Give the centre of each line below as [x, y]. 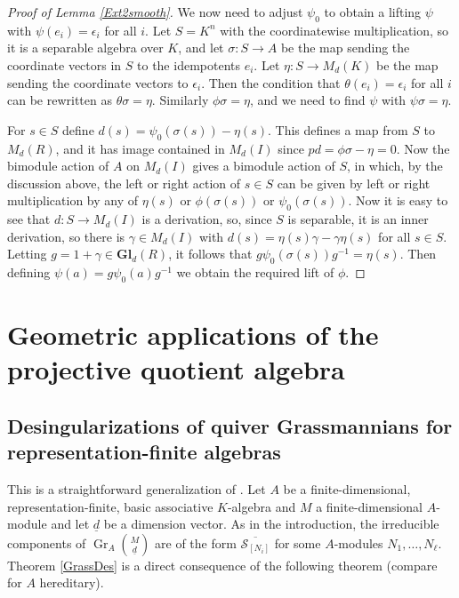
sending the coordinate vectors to [98, 82]
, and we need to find [307, 100]
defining [29, 272]
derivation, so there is [66, 236]
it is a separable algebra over [85, 48]
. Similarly [180, 100]
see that [29, 219]
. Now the [423, 148]
